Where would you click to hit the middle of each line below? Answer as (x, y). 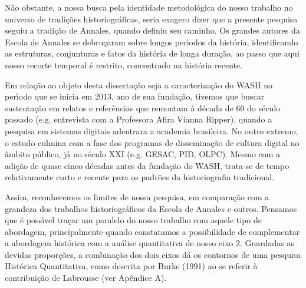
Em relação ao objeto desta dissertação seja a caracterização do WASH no (139, 85)
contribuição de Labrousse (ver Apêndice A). (86, 278)
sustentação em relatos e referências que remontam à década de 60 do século (143, 107)
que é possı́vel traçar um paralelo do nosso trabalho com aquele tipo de (134, 220)
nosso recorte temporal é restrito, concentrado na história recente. (124, 64)
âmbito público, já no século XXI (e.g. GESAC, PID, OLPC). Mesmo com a (143, 154)
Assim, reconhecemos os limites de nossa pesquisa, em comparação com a (137, 196)
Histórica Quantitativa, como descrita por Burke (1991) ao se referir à (131, 266)
